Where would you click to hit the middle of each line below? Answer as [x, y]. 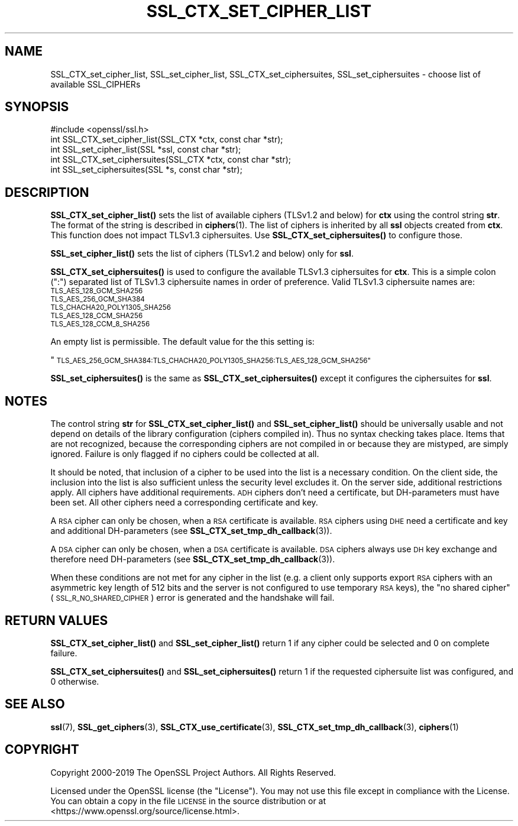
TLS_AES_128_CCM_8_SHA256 [100, 324]
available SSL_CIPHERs [95, 84]
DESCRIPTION [47, 192]
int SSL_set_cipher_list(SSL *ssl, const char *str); [146, 150]
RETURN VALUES [56, 620]
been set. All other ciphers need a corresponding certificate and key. [184, 503]
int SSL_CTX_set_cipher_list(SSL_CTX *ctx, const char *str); [167, 140]
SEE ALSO [35, 704]
